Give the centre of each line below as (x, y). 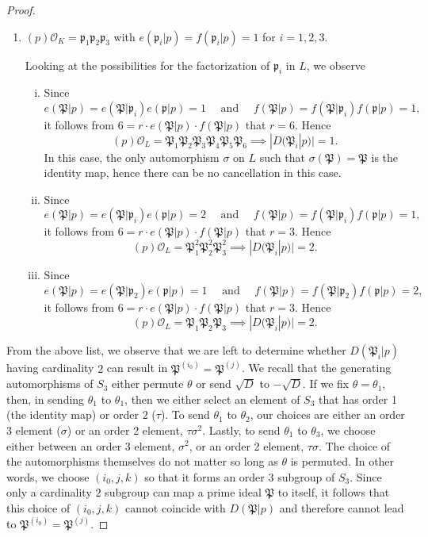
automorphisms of (50, 384)
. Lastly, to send (241, 430)
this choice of (38, 507)
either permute (148, 384)
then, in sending (46, 399)
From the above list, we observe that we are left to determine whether (176, 350)
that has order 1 (358, 399)
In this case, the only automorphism (132, 157)
